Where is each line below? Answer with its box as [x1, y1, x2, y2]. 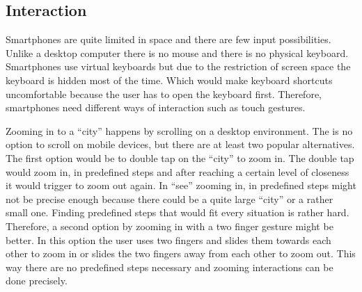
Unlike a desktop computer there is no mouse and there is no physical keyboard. [6, 45, 349, 60]
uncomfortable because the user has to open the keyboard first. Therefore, [6, 86, 322, 101]
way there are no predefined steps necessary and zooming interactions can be [6, 259, 333, 274]
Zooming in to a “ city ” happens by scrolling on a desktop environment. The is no [6, 123, 353, 138]
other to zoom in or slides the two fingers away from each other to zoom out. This [6, 246, 356, 261]
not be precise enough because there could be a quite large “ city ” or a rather [6, 191, 333, 206]
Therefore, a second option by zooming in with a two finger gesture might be [6, 218, 333, 233]
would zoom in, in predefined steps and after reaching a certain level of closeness [6, 164, 349, 179]
